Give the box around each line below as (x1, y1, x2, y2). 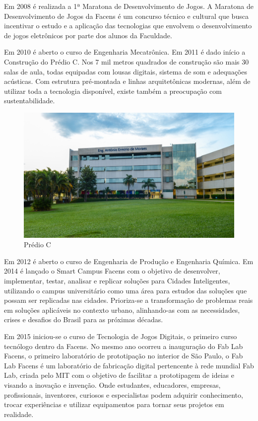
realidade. (4, 409, 34, 419)
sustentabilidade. (4, 95, 55, 106)
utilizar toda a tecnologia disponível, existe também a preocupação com (4, 85, 222, 96)
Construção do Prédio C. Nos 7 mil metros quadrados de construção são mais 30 (4, 56, 249, 67)
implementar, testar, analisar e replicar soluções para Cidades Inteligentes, (4, 276, 230, 286)
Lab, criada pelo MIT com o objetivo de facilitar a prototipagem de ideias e (4, 370, 234, 380)
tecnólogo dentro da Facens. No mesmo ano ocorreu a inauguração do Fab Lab (4, 341, 243, 351)
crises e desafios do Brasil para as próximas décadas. (4, 314, 163, 325)
